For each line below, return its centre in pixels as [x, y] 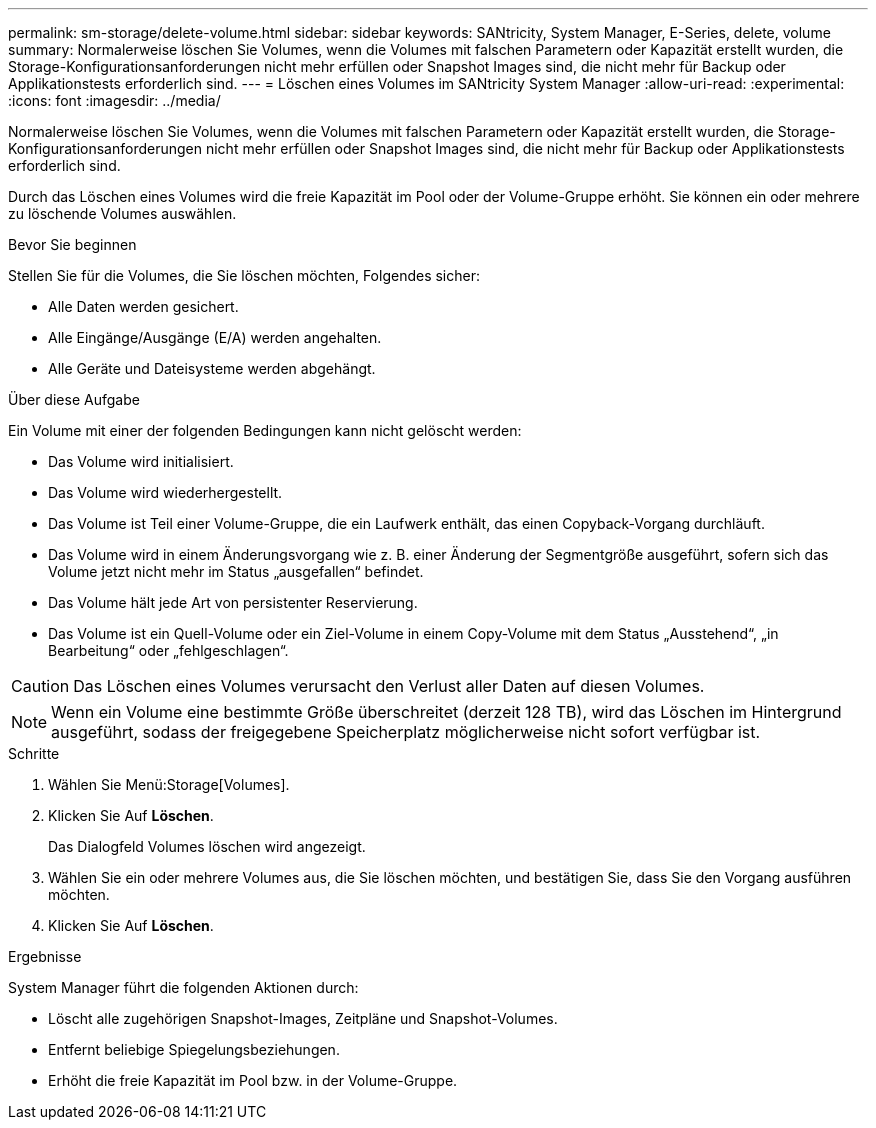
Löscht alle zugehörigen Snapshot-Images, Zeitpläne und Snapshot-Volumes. [303, 1018]
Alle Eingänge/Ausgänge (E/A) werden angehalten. [215, 337]
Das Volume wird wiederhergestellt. [165, 492]
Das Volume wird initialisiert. [141, 461]
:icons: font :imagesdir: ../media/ [114, 100]
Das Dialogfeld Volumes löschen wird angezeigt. [207, 846]
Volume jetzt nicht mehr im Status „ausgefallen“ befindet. [236, 571]
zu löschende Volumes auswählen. [122, 213]
